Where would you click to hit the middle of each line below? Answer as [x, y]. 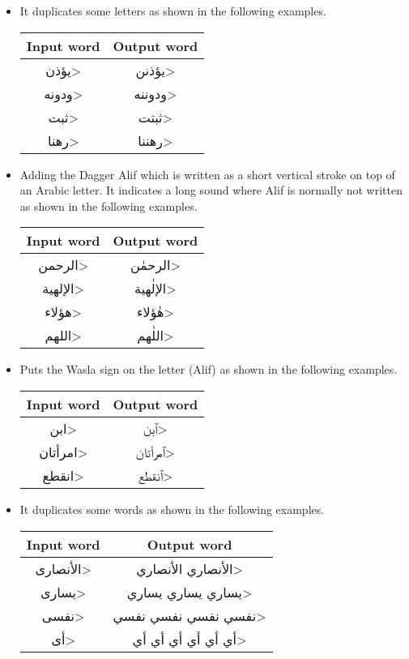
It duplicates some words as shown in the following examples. [172, 509]
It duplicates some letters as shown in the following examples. [173, 11]
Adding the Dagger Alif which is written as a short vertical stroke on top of [207, 174]
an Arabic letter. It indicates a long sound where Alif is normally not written [211, 190]
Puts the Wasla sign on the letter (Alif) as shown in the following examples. [209, 369]
